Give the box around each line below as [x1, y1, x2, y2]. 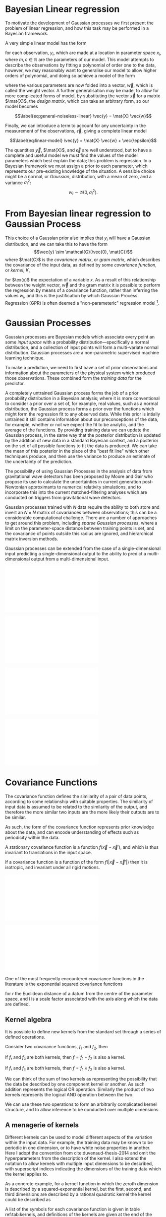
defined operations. [5, 1034, 46, 1040]
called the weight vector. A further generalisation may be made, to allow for [5, 87, 159, 93]
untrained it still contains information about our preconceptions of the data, [5, 416, 159, 422]
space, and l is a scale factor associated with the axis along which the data [5, 996, 158, 1002]
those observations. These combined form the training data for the [5, 375, 142, 381]
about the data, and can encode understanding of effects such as [5, 829, 139, 835]
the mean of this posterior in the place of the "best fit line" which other [5, 448, 150, 454]
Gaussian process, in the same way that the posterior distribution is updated [5, 432, 161, 438]
